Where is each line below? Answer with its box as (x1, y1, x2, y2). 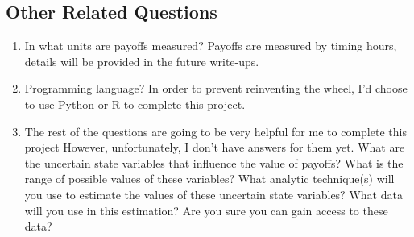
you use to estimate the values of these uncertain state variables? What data (24, 185, 403, 202)
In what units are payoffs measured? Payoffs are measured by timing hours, (24, 37, 397, 54)
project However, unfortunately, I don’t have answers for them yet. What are (24, 139, 405, 156)
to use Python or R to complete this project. (24, 95, 246, 112)
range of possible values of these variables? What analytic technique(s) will (24, 170, 395, 187)
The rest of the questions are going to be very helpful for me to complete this (24, 123, 407, 139)
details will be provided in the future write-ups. (24, 52, 259, 69)
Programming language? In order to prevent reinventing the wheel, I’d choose (24, 80, 408, 97)
